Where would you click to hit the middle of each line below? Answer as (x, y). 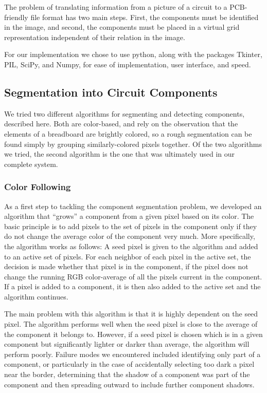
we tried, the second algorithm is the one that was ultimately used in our (120, 154)
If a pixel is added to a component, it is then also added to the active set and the (132, 286)
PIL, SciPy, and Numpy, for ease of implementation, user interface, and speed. (128, 64)
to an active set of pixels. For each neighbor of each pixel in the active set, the (128, 256)
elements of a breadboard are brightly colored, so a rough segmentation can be (128, 133)
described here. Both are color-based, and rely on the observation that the (121, 124)
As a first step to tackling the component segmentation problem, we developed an (133, 206)
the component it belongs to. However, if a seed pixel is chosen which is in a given (133, 334)
